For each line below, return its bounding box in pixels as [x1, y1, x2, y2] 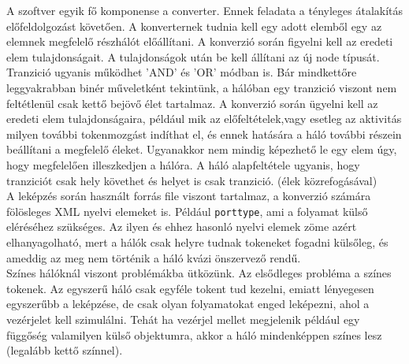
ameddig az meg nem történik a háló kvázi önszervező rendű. [6, 249, 301, 266]
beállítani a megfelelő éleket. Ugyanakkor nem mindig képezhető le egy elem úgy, [6, 141, 397, 158]
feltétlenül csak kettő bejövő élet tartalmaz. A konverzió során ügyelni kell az [6, 95, 378, 111]
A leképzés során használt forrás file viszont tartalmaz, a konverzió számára [6, 188, 371, 204]
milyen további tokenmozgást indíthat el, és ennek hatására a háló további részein [6, 125, 402, 142]
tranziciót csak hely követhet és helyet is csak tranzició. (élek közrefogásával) [6, 172, 377, 188]
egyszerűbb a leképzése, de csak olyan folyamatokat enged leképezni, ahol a [6, 295, 370, 312]
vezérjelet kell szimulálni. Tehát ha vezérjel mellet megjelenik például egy [6, 310, 360, 327]
